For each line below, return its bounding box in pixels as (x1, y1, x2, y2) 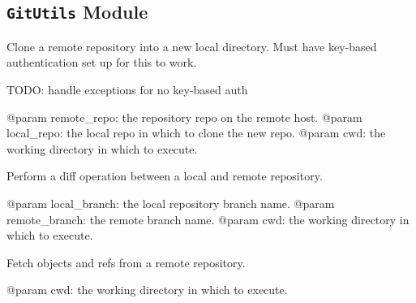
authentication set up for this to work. (6, 54, 197, 71)
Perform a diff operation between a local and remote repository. (6, 167, 323, 184)
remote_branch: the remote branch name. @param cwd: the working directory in (6, 210, 410, 227)
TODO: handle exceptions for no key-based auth (6, 80, 248, 97)
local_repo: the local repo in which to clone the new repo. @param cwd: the (6, 124, 386, 141)
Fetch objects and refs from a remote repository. (6, 253, 246, 271)
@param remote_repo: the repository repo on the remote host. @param (6, 108, 362, 125)
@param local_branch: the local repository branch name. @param (6, 194, 335, 211)
